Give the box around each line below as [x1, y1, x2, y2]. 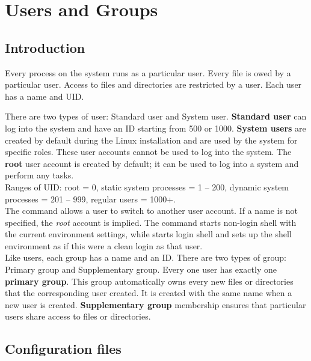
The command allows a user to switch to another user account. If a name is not [5, 204, 298, 217]
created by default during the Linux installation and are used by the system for [5, 133, 298, 146]
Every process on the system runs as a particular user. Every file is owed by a [5, 66, 291, 79]
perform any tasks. [5, 169, 74, 181]
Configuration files [5, 339, 122, 358]
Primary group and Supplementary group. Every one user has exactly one [5, 263, 277, 276]
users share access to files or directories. [5, 310, 151, 323]
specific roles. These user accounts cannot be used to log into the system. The [5, 145, 292, 158]
